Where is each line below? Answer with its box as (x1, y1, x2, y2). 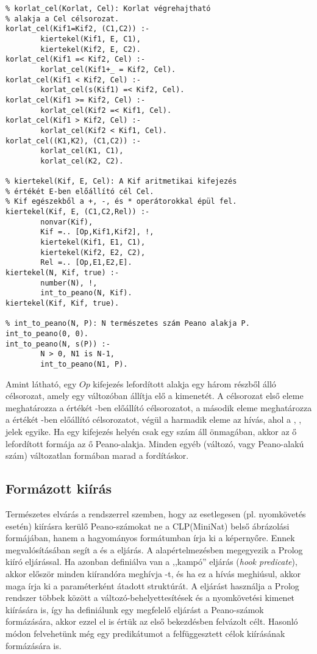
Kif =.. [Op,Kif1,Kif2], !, (40, 228, 154, 237)
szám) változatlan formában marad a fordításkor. (5, 449, 189, 462)
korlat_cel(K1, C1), (40, 146, 124, 156)
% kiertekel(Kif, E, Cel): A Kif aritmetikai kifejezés (5, 177, 237, 186)
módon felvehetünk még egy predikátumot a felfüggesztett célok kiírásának (5, 627, 285, 639)
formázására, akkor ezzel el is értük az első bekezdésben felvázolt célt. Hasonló (5, 615, 298, 628)
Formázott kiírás (5, 479, 112, 498)
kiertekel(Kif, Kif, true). (5, 299, 119, 308)
